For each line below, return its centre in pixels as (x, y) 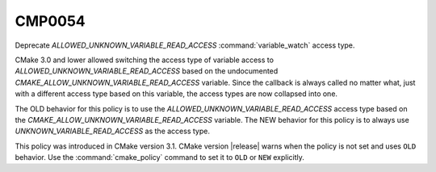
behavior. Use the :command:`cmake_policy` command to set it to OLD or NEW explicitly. (159, 157)
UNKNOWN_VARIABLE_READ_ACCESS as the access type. (112, 131)
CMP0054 (50, 21)
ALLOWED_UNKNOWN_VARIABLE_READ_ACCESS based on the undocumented (147, 71)
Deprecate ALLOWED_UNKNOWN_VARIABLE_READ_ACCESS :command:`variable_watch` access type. (185, 45)
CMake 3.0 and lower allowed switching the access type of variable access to (145, 60)
